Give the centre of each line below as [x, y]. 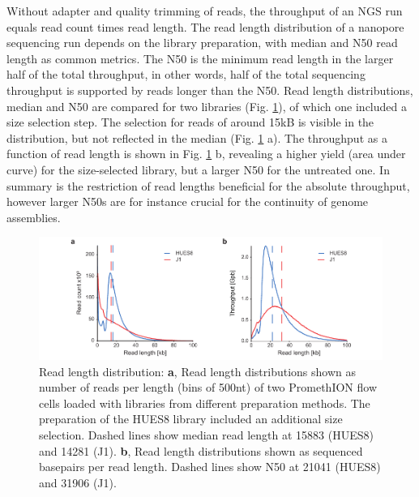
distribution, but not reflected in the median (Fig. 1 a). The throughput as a [197, 137]
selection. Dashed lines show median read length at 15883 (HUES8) [206, 435]
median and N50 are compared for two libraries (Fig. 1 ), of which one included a [207, 106]
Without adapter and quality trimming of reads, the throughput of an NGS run [205, 11]
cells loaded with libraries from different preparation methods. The [205, 403]
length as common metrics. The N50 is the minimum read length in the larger [200, 58]
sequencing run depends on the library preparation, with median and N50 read [202, 43]
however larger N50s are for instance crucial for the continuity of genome [188, 201]
